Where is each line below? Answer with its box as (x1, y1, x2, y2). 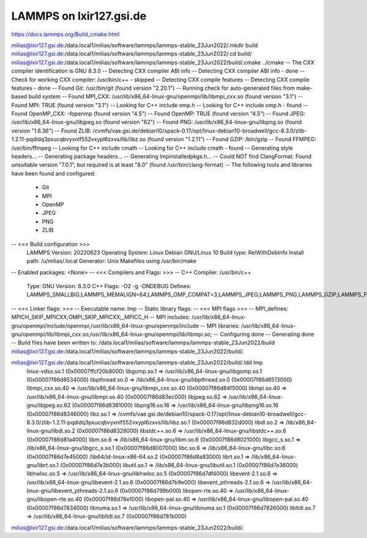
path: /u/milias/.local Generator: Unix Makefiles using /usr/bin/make (26, 257, 197, 265)
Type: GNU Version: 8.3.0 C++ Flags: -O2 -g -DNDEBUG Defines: (26, 283, 191, 290)
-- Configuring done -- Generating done (213, 330, 314, 338)
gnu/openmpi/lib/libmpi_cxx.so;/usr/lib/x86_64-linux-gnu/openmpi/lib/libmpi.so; (11, 330, 212, 338)
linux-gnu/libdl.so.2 (26, 427, 76, 435)
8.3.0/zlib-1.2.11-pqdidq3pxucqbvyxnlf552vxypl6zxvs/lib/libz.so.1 (26, 418, 190, 426)
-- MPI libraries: (200, 322, 240, 329)
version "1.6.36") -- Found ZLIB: (11, 127, 92, 134)
